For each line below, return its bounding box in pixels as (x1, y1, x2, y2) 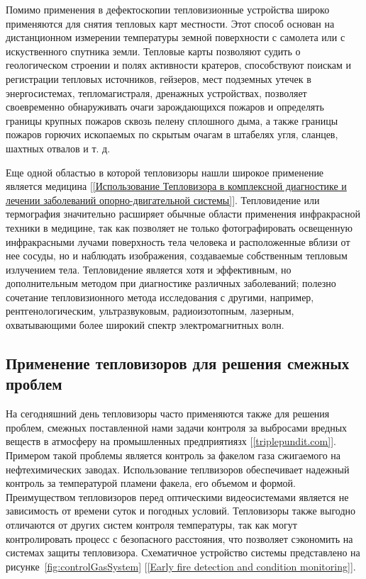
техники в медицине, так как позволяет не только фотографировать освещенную (6, 220, 353, 235)
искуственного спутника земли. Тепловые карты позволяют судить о (6, 43, 301, 58)
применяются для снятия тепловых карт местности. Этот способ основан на (6, 16, 335, 30)
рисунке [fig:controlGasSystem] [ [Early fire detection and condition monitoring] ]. (6, 558, 356, 573)
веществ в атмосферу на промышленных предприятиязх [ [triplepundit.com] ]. (6, 434, 336, 449)
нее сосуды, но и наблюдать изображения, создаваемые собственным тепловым (6, 248, 348, 263)
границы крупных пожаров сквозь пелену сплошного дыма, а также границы (6, 113, 338, 128)
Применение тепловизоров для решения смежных (6, 352, 350, 374)
